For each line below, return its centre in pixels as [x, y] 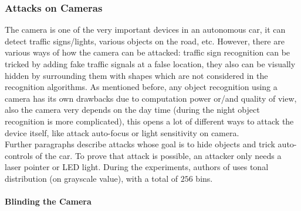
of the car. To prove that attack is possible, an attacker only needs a [158, 155]
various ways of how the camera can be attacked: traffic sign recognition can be [148, 52]
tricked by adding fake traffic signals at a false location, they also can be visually [150, 64]
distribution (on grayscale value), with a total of [92, 178]
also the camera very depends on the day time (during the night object [132, 110]
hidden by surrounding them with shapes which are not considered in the [136, 75]
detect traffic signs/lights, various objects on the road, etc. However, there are [145, 41]
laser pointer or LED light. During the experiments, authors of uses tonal [137, 167]
